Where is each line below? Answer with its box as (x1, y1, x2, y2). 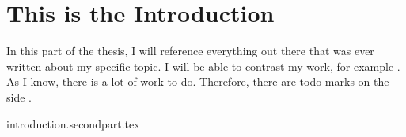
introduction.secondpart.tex (6, 115, 140, 131)
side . (6, 88, 32, 105)
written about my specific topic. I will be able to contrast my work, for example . (6, 57, 400, 74)
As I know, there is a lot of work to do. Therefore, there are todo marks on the (6, 73, 389, 90)
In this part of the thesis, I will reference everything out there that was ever (6, 43, 374, 59)
